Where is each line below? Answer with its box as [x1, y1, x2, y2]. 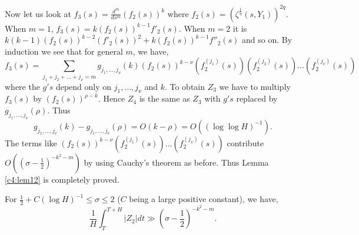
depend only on [55, 80, 112, 92]
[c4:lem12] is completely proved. [5, 173, 119, 185]
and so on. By [242, 33, 292, 46]
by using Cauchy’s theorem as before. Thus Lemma [84, 156, 269, 168]
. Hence [98, 92, 125, 105]
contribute [227, 136, 264, 149]
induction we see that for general [5, 45, 123, 57]
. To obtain [164, 80, 205, 92]
